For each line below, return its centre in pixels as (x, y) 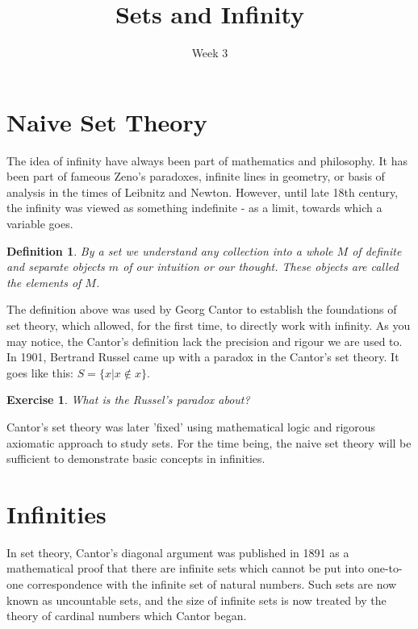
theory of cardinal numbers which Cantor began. (127, 616)
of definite (377, 250)
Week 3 (210, 53)
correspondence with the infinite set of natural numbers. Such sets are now (212, 584)
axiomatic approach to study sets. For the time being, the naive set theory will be (209, 442)
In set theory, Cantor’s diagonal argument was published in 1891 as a (178, 552)
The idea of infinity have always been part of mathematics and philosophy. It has (207, 160)
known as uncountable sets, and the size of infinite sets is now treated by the (196, 600)
